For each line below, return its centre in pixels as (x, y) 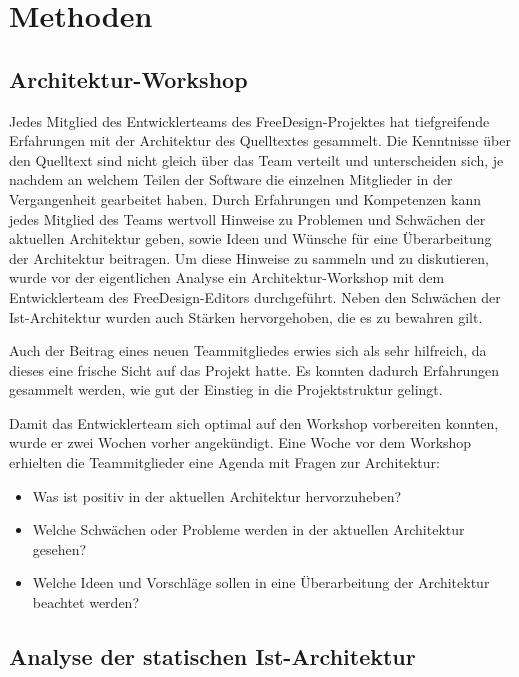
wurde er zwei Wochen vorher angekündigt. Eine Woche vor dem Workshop (240, 442)
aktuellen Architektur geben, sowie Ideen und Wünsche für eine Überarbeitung (250, 238)
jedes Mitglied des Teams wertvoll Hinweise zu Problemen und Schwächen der (247, 218)
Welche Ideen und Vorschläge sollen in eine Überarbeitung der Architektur (261, 582)
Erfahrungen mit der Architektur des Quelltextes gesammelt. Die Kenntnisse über (260, 140)
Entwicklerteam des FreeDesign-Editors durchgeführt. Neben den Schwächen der (255, 296)
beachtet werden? (85, 602)
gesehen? (59, 548)
